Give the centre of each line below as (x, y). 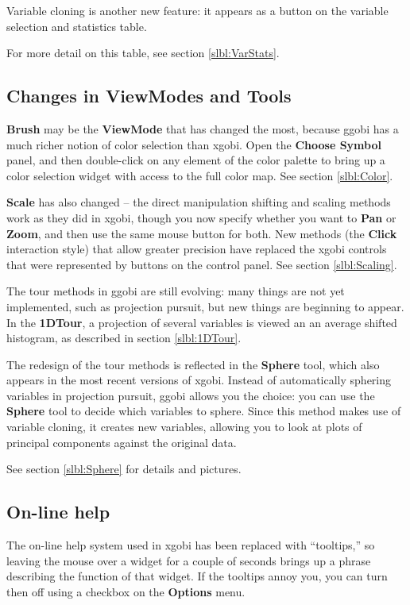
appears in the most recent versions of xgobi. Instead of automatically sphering (199, 380)
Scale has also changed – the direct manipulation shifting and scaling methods (199, 202)
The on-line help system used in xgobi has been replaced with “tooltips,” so (191, 545)
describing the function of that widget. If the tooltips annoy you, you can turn (197, 576)
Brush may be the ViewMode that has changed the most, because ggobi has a (203, 128)
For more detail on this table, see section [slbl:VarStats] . (143, 53)
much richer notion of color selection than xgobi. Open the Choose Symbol (194, 144)
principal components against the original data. (122, 442)
